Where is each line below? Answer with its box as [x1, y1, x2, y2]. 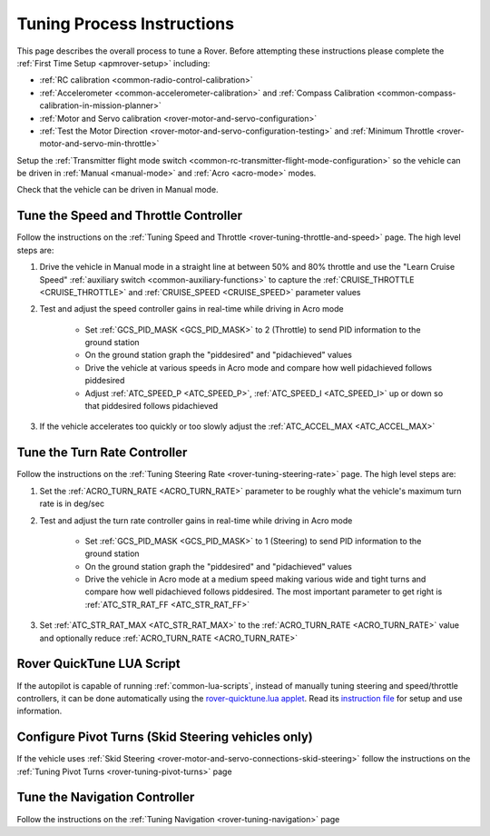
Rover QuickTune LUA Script [16, 656, 181, 672]
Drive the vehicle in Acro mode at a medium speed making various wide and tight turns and [84, 573, 426, 585]
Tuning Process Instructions [16, 14, 235, 34]
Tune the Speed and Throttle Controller [16, 208, 243, 224]
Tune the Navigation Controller [16, 790, 195, 805]
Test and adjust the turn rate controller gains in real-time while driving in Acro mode [39, 514, 353, 526]
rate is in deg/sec [39, 498, 104, 509]
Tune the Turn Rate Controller [16, 445, 188, 461]
